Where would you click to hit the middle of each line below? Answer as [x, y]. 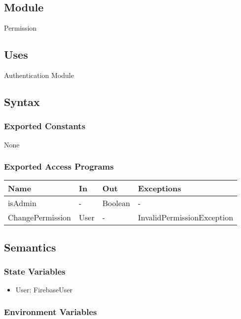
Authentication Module [39, 75]
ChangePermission [40, 217]
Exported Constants [45, 126]
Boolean [116, 203]
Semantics [30, 247]
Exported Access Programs [59, 166]
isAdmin [22, 203]
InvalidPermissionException [186, 217]
